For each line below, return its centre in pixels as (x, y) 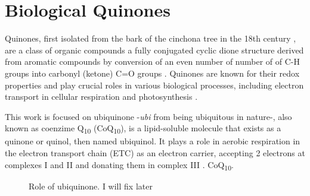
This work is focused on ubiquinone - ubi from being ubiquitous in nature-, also (148, 116)
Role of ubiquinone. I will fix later (91, 186)
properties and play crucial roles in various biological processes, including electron (154, 85)
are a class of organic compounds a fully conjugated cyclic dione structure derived (154, 50)
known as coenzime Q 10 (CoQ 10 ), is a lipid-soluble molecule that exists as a (143, 129)
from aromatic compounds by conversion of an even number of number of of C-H (153, 61)
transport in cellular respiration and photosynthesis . (101, 97)
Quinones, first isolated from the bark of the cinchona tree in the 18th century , (151, 38)
